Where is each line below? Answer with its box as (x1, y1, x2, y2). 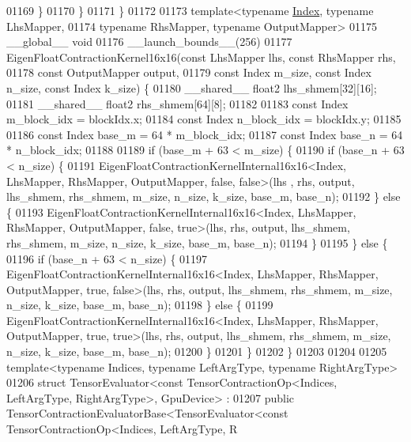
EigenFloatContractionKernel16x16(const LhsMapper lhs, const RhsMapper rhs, (6, 48, 396, 65)
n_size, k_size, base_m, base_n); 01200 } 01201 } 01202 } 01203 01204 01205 (6, 343, 387, 360)
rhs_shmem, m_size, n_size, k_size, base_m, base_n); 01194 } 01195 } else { (6, 234, 388, 251)
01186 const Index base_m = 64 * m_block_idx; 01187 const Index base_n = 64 (6, 126, 403, 142)
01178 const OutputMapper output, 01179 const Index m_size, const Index (6, 64, 371, 81)
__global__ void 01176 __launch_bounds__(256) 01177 (6, 33, 292, 50)
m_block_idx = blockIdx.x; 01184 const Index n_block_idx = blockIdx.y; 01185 (6, 111, 402, 127)
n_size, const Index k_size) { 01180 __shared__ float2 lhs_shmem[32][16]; (6, 79, 377, 96)
